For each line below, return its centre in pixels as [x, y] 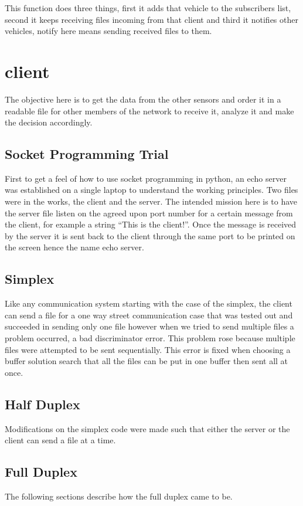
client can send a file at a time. [60, 440]
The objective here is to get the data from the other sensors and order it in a [143, 99]
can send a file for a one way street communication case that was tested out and [149, 315]
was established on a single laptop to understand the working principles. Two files [151, 190]
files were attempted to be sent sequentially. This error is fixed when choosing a [148, 349]
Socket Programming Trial [87, 154]
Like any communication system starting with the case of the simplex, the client [149, 303]
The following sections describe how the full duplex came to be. [119, 496]
